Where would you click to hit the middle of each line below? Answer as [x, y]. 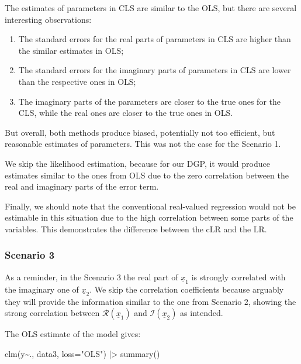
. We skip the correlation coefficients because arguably [187, 289]
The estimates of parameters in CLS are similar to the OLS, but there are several [151, 8]
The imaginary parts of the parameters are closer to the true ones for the [149, 101]
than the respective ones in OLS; [77, 81]
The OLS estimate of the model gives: [73, 334]
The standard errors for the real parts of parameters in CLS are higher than [155, 39]
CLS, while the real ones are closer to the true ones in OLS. [126, 113]
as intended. [202, 313]
